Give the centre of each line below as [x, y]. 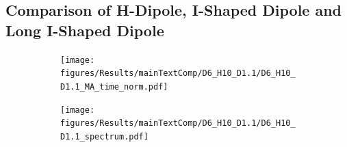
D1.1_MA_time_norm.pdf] [114, 86]
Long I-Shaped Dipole [85, 30]
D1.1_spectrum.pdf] [104, 136]
